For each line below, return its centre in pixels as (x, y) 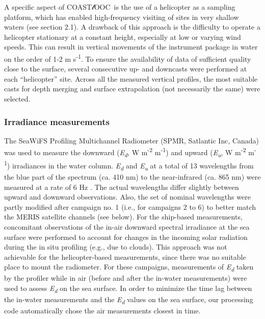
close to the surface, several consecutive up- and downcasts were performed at (126, 69)
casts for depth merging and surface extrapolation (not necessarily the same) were (132, 89)
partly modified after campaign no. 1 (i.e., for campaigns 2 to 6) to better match (130, 206)
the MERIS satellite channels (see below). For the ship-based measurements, (123, 217)
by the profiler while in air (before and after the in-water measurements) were (126, 278)
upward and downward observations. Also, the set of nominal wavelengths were (127, 197)
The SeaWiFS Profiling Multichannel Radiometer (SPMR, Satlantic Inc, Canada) (132, 140)
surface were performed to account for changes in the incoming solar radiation (126, 237)
